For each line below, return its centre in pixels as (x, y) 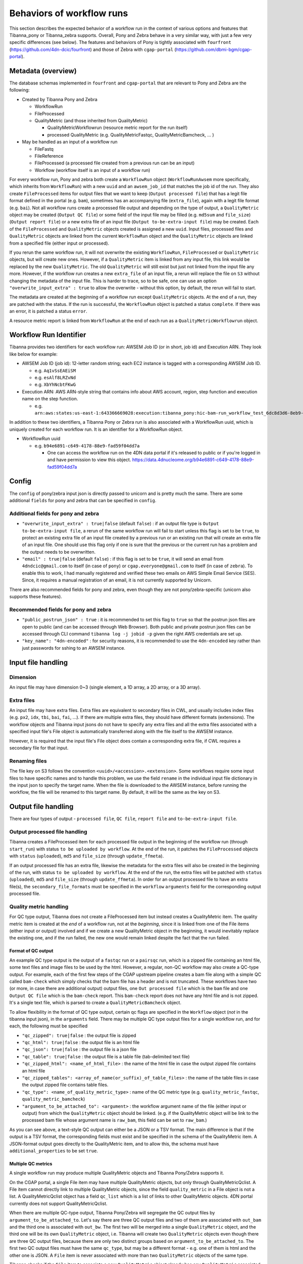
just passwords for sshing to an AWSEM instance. (74, 648)
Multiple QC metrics (31, 1163)
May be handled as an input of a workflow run (70, 142)
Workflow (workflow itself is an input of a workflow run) (92, 170)
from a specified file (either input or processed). (59, 243)
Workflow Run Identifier (48, 335)
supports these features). (36, 597)
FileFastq (44, 149)
